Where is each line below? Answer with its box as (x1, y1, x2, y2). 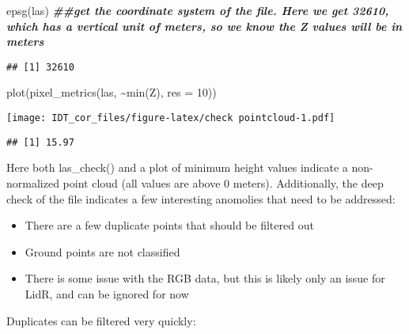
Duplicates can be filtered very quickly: (6, 312, 196, 328)
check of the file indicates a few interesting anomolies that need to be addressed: (6, 190, 396, 207)
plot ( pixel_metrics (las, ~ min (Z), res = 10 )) (6, 84, 217, 101)
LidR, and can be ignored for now (25, 285, 189, 302)
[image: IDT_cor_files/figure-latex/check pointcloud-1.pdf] (6, 112, 335, 124)
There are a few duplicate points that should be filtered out (25, 217, 314, 233)
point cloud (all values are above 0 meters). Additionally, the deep (62, 174, 384, 191)
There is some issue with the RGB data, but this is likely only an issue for (25, 270, 385, 287)
